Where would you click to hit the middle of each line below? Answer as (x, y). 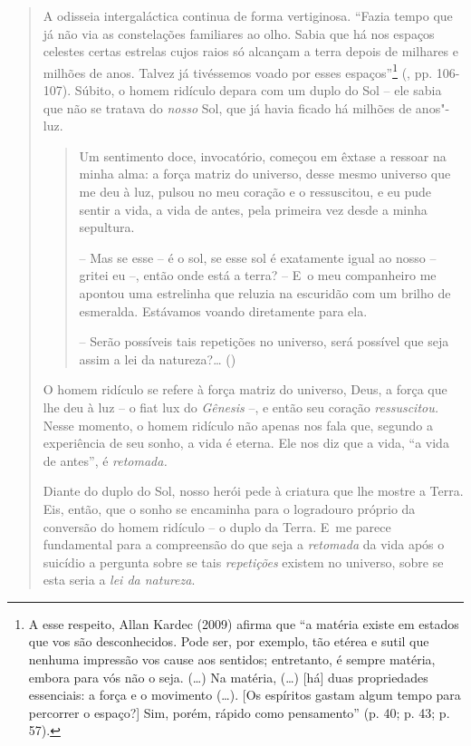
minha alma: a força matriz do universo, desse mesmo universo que (265, 174)
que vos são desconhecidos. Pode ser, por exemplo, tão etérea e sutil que (229, 641)
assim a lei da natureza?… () (158, 358)
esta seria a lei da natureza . (119, 580)
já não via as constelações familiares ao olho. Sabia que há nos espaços (239, 33)
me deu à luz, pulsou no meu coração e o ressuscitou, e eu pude (255, 191)
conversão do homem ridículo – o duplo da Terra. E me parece (217, 526)
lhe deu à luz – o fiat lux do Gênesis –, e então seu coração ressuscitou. (241, 407)
